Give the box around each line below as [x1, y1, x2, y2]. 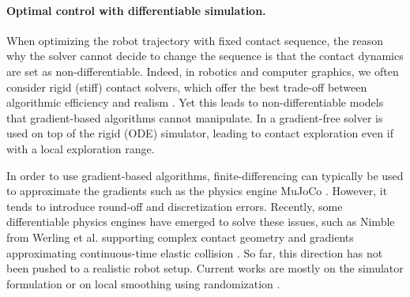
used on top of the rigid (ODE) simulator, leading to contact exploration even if [6, 125, 393, 141]
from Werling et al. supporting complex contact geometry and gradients [6, 228, 354, 245]
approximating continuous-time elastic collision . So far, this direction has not [6, 244, 383, 261]
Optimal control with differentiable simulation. [6, 2, 266, 18]
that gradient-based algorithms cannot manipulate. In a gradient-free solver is [6, 109, 383, 126]
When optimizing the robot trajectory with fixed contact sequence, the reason [6, 32, 384, 48]
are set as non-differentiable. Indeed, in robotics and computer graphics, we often [6, 62, 399, 79]
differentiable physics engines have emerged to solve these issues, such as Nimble [6, 213, 395, 230]
